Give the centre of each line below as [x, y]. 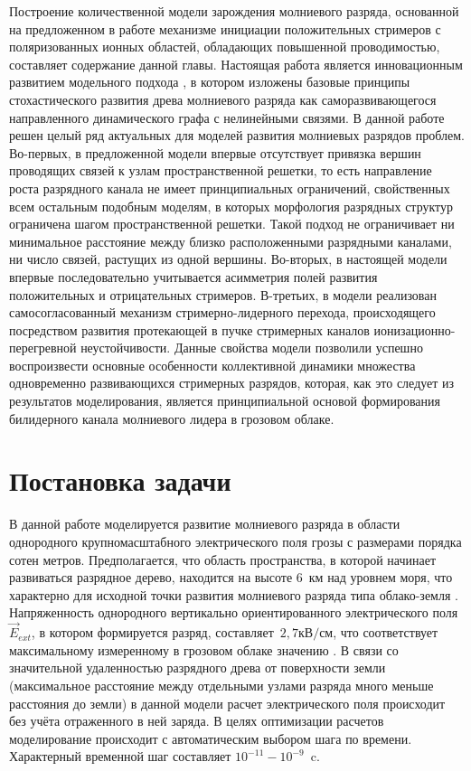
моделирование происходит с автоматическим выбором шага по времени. [211, 738]
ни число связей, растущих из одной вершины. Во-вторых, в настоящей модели [228, 259]
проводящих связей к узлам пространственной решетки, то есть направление [221, 170]
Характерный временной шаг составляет [120, 756]
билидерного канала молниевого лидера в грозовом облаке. [172, 418]
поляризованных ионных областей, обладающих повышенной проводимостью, [225, 47]
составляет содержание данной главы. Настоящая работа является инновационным [236, 64]
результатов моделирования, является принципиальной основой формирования [225, 401]
